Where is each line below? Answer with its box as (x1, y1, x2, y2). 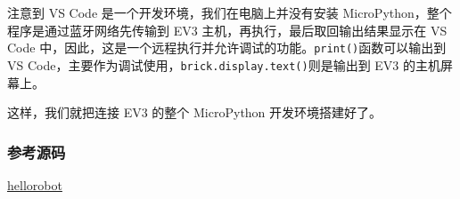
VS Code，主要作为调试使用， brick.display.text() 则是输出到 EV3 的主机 (7, 55, 440, 74)
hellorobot (7, 175, 62, 194)
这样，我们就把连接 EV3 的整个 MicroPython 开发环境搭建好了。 (7, 103, 382, 122)
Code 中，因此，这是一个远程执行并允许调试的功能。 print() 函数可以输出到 (7, 38, 447, 57)
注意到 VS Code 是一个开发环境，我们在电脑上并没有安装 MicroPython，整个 (7, 4, 452, 21)
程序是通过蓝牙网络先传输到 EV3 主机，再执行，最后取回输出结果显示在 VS (7, 20, 448, 39)
